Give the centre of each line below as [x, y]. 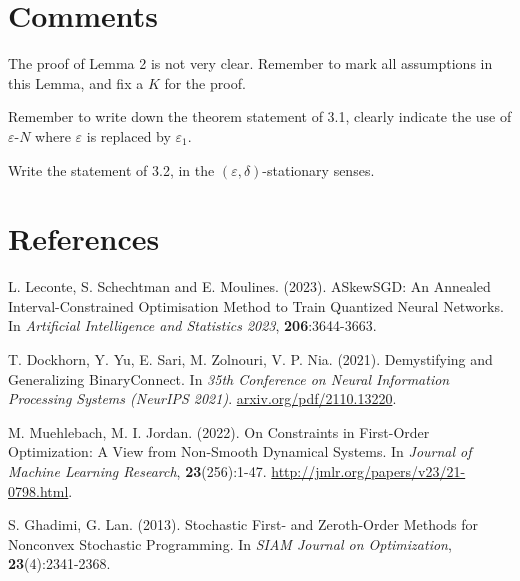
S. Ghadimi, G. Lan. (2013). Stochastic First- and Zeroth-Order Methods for [243, 524]
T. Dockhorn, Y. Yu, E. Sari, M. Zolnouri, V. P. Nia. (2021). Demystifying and [250, 359]
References [84, 238]
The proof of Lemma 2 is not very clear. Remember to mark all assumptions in [250, 63]
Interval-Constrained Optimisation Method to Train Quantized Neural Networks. [256, 305]
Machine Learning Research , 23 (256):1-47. [137, 470]
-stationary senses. [318, 169]
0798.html [38, 490]
